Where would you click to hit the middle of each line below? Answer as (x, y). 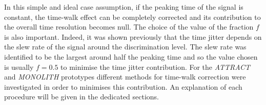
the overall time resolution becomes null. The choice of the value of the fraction (129, 27)
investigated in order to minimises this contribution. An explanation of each (123, 86)
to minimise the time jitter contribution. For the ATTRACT (156, 67)
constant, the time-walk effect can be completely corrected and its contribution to (132, 17)
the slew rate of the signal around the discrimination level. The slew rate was (125, 47)
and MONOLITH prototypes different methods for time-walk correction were (125, 77)
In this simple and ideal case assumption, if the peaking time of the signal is (124, 7)
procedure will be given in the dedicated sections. (82, 97)
